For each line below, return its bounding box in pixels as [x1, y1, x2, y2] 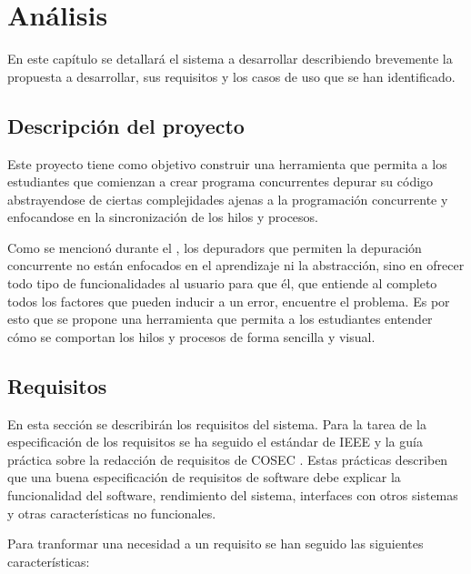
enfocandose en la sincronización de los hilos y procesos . [7, 207, 319, 227]
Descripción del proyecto [7, 111, 245, 139]
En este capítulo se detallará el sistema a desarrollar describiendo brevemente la [7, 49, 453, 68]
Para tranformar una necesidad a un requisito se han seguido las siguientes [7, 534, 424, 553]
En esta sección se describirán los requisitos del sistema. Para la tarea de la [7, 414, 426, 433]
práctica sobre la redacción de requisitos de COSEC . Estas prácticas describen [7, 449, 448, 468]
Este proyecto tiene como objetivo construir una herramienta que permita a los [7, 154, 447, 173]
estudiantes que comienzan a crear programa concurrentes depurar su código [7, 172, 434, 191]
